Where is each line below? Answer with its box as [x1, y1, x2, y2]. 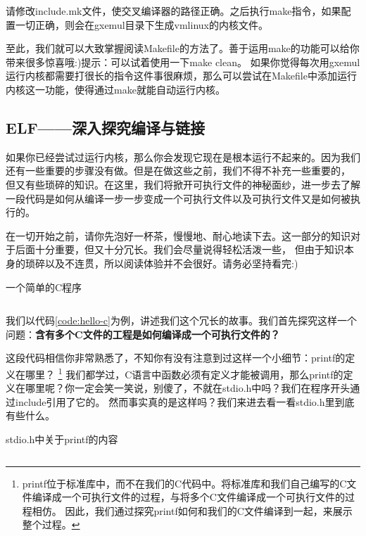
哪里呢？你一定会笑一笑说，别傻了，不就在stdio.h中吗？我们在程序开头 [25, 381, 351, 395]
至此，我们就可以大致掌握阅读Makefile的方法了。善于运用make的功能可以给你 [6, 41, 360, 56]
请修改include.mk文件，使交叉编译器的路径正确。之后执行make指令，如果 [6, 4, 341, 18]
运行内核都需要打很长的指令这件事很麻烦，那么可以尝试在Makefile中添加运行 [6, 68, 357, 83]
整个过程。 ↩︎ [22, 517, 80, 532]
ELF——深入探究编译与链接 [6, 116, 205, 138]
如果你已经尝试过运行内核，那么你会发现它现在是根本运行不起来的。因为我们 [6, 149, 360, 164]
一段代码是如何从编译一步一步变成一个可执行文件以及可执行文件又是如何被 [6, 191, 351, 205]
